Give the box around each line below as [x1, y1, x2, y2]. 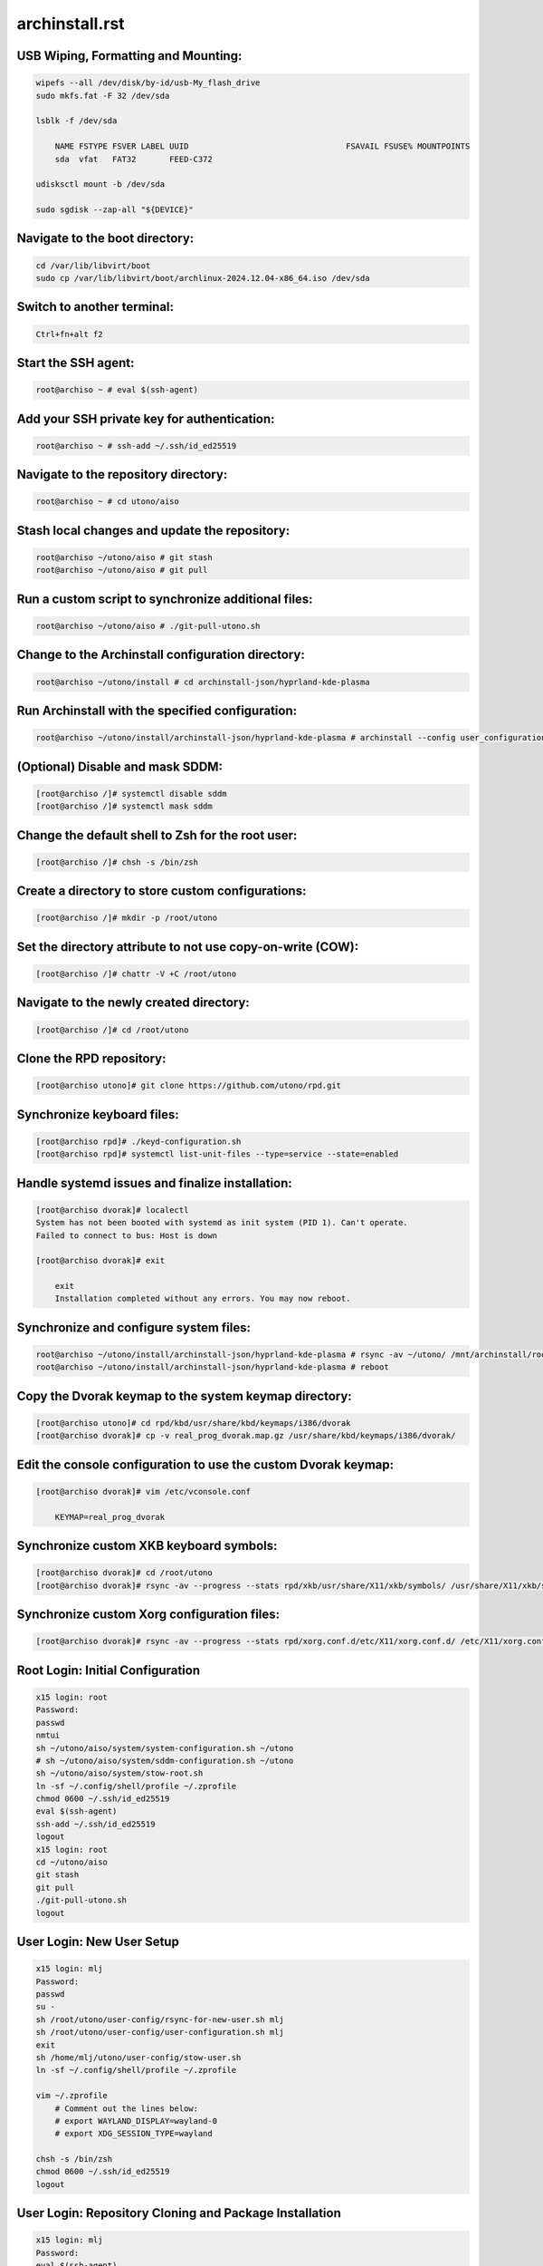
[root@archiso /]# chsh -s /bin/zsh [35, 857, 199, 867]
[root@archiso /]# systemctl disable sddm [35, 789, 227, 799]
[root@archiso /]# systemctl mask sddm [35, 801, 213, 811]
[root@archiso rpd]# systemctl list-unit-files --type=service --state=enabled [35, 1149, 399, 1159]
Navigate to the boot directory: [16, 231, 195, 247]
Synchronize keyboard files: [16, 1107, 180, 1122]
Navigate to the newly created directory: [16, 995, 251, 1011]
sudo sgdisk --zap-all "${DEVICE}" [35, 205, 194, 215]
